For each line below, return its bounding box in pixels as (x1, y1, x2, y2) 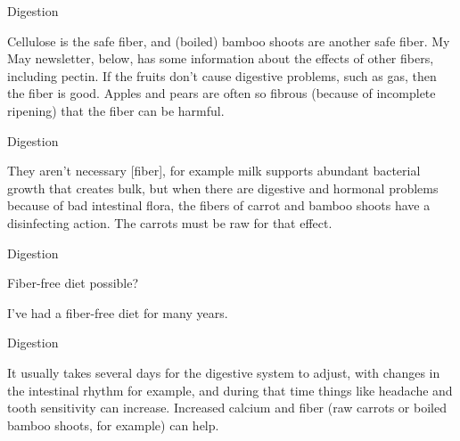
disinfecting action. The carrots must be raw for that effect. (7, 213, 333, 232)
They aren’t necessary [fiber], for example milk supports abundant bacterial (7, 161, 421, 180)
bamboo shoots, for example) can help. (7, 415, 219, 434)
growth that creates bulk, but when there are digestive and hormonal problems (7, 178, 439, 197)
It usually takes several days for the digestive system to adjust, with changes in (7, 363, 440, 381)
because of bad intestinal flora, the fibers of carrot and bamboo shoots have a (7, 196, 431, 215)
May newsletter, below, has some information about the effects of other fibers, (7, 49, 434, 68)
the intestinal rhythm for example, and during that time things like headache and (7, 380, 453, 399)
